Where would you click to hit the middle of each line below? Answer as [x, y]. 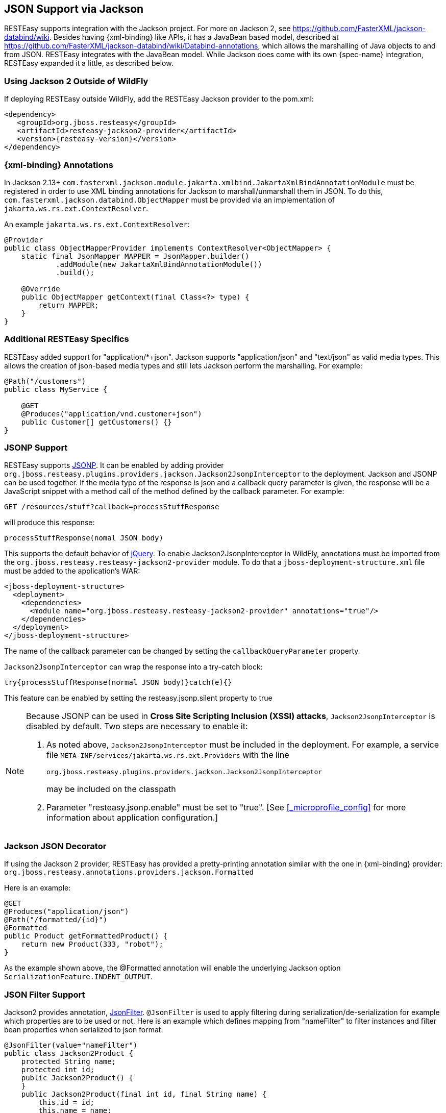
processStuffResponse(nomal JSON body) [84, 538]
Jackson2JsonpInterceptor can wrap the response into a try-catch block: [133, 667]
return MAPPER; [69, 305]
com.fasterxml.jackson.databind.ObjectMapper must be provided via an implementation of [169, 200]
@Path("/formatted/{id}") [56, 920]
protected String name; [69, 1061]
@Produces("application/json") [67, 912]
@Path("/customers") [45, 381]
